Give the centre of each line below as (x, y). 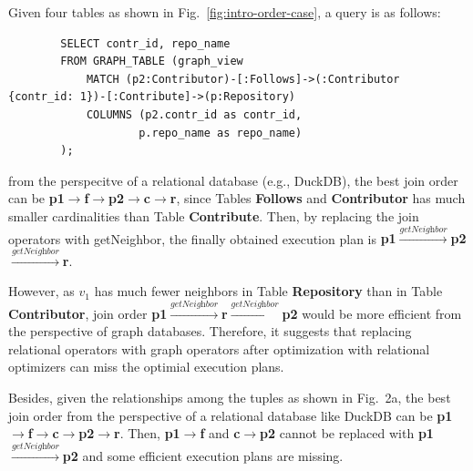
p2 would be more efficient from (372, 313)
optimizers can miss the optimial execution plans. (146, 367)
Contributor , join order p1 (88, 313)
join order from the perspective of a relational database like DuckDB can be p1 (231, 415)
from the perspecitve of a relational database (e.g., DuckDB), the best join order (233, 180)
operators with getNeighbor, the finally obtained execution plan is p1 (202, 238)
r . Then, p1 (147, 433)
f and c (220, 433)
